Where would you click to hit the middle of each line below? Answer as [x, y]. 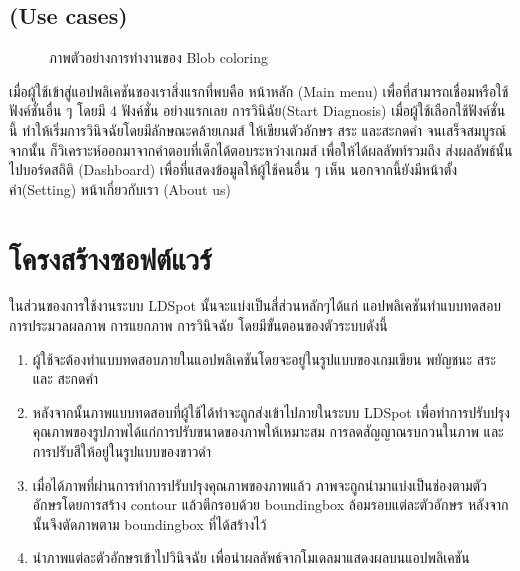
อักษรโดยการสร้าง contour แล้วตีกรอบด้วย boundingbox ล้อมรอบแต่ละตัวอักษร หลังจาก [270, 504]
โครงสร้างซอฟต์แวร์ [110, 257]
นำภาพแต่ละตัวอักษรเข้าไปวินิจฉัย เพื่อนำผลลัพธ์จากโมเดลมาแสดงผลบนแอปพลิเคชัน [251, 557]
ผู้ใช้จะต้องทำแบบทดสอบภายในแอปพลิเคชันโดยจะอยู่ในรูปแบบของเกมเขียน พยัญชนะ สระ [264, 358]
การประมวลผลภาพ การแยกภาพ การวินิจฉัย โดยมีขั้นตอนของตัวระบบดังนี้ [198, 325]
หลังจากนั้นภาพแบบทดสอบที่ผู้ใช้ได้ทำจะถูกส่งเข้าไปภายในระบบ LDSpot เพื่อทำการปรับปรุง [271, 411]
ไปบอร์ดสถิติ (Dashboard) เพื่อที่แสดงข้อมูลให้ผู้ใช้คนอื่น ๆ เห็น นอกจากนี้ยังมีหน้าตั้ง [233, 169]
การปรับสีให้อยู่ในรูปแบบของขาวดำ [122, 451]
